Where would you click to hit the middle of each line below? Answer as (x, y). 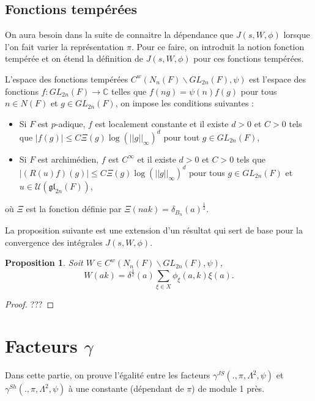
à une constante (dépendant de (126, 388)
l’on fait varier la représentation (65, 46)
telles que (129, 91)
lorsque (297, 35)
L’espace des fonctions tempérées (67, 79)
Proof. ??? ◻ (29, 304)
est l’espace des (278, 79)
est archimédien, (68, 159)
